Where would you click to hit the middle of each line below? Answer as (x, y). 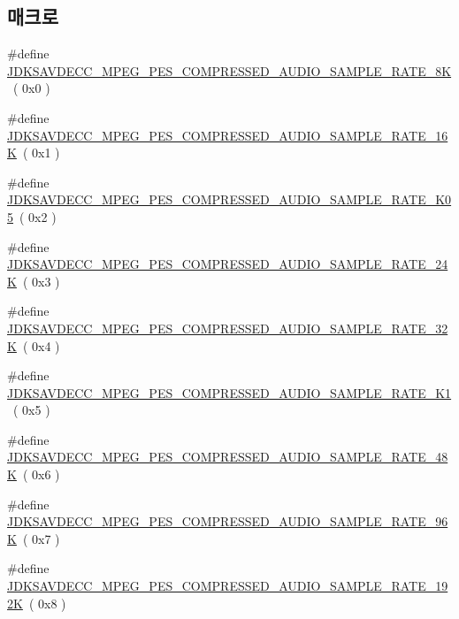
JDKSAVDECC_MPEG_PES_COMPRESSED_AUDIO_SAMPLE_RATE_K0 (229, 199)
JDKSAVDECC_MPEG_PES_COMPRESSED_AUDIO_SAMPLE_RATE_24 (228, 264)
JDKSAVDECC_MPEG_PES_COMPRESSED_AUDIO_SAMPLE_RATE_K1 (229, 392)
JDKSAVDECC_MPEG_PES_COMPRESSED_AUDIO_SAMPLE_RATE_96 (228, 521)
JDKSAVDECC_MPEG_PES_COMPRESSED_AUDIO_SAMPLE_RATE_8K (229, 70)
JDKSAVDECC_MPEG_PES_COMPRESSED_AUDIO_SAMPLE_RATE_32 (228, 328)
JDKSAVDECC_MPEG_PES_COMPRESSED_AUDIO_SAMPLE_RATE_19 (228, 586)
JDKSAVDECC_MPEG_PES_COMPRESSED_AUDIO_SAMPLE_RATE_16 (228, 135)
